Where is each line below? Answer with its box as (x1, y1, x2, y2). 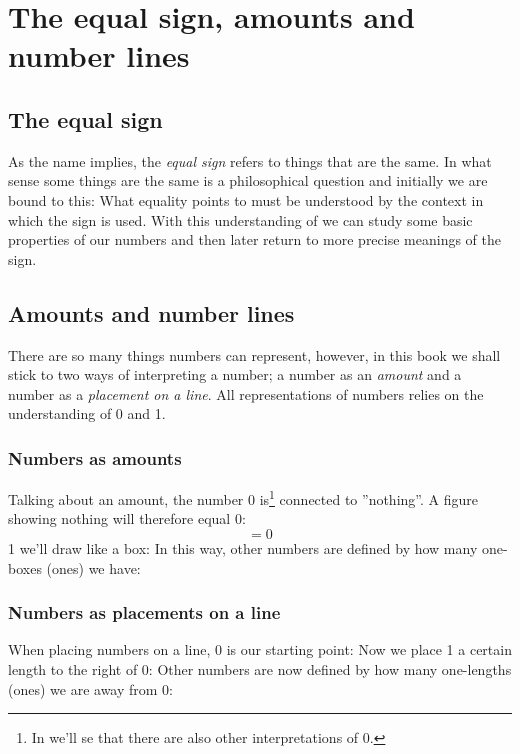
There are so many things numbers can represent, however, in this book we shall (8, 344, 501, 365)
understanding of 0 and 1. (8, 403, 166, 424)
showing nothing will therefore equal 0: (8, 508, 246, 529)
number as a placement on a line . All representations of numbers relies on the (8, 383, 484, 404)
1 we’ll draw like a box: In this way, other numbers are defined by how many (8, 537, 478, 558)
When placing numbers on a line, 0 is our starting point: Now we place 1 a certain (8, 639, 512, 660)
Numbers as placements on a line (8, 600, 281, 625)
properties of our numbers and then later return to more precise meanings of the (8, 229, 501, 250)
